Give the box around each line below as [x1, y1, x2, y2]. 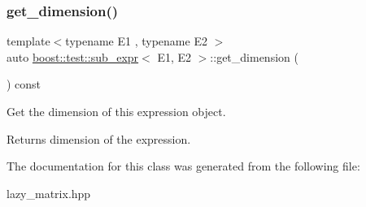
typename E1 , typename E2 [65, 32, 207, 50]
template [7, 32, 50, 50]
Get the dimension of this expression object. [7, 103, 226, 119]
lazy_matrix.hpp [7, 184, 91, 201]
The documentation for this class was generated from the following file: [7, 157, 360, 175]
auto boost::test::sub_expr [7, 48, 139, 65]
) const [7, 75, 41, 93]
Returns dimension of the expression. [7, 130, 191, 147]
